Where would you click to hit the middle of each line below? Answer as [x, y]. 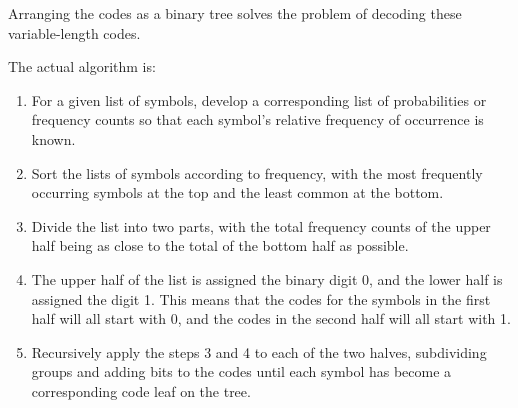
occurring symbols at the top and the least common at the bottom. [237, 192]
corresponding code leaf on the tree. [141, 390]
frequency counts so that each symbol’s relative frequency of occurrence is [257, 119]
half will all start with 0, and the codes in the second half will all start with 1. [271, 318]
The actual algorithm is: [82, 66]
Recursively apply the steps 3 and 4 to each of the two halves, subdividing [259, 351]
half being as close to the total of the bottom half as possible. [220, 245]
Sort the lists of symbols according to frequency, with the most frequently [257, 172]
